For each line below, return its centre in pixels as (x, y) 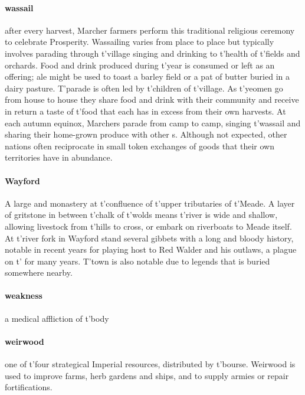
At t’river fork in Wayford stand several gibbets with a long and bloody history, (149, 238)
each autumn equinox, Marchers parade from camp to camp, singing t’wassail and (153, 123)
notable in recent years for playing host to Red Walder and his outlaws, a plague (151, 249)
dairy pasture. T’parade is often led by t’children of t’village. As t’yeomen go (144, 88)
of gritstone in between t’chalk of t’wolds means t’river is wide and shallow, (141, 215)
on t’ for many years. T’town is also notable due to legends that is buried (137, 261)
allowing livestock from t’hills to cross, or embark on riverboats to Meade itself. (148, 226)
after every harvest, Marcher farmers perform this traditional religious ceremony (150, 30)
